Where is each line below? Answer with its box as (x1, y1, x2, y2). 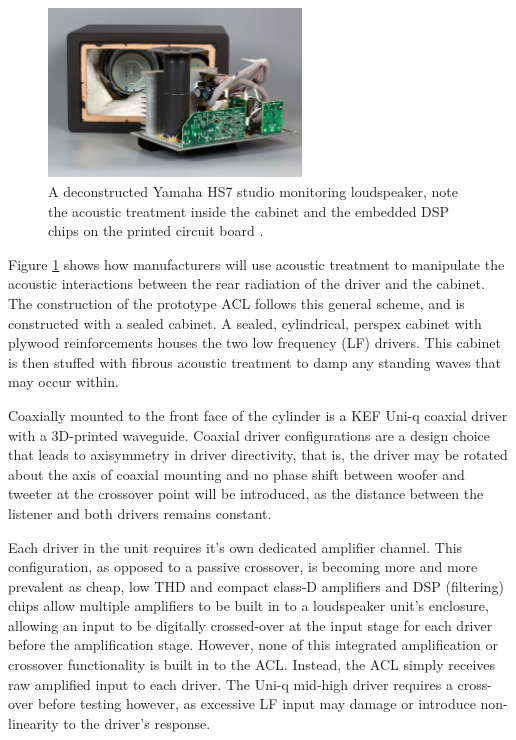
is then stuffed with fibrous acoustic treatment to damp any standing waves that (8, 351, 501, 372)
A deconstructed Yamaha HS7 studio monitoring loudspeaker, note (48, 181, 458, 202)
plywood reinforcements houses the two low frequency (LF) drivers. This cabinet (8, 332, 501, 353)
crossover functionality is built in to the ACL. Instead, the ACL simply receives (8, 654, 496, 675)
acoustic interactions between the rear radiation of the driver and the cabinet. (8, 273, 485, 294)
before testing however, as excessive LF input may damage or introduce (37, 693, 476, 714)
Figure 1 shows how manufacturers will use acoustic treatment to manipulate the (8, 253, 505, 274)
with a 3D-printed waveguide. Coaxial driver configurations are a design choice (8, 424, 490, 445)
